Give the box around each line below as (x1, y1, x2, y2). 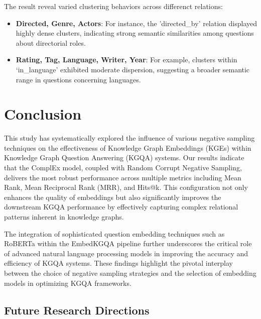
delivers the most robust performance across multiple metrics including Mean (4, 172, 241, 182)
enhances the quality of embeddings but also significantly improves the (4, 191, 221, 202)
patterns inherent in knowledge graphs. (4, 211, 124, 222)
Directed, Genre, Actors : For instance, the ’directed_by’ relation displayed (16, 18, 257, 28)
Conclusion (4, 103, 82, 124)
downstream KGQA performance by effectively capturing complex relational (4, 201, 238, 212)
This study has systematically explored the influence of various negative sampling (4, 133, 255, 143)
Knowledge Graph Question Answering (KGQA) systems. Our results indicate (4, 152, 244, 163)
